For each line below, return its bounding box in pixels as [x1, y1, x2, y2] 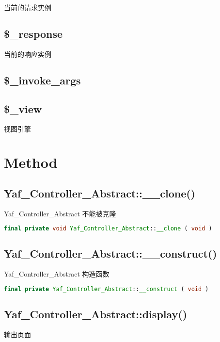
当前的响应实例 [4, 49, 51, 59]
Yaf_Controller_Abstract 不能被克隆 [4, 208, 116, 218]
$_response [4, 26, 63, 41]
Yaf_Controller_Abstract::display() [4, 307, 188, 322]
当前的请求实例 [4, 2, 51, 12]
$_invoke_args [4, 72, 81, 87]
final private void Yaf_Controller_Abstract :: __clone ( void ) [4, 225, 212, 232]
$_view [4, 101, 42, 116]
